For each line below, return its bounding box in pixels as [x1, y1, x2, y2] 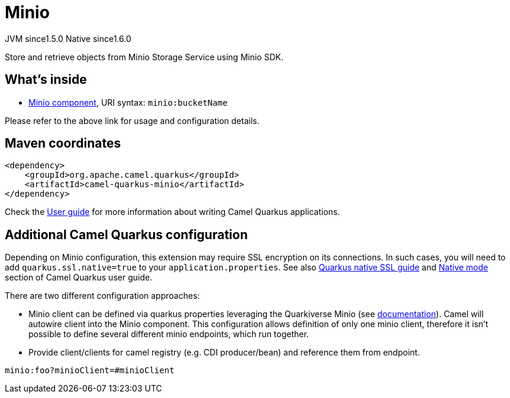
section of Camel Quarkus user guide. [5, 272, 153, 283]
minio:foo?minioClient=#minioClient [5, 366, 175, 376]
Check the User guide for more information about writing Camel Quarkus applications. [5, 207, 340, 217]
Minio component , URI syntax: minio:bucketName [28, 97, 228, 107]
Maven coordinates [5, 136, 121, 151]
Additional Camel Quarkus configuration [5, 227, 248, 242]
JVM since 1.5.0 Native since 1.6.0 [5, 33, 131, 44]
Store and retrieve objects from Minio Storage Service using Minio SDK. [5, 51, 283, 62]
